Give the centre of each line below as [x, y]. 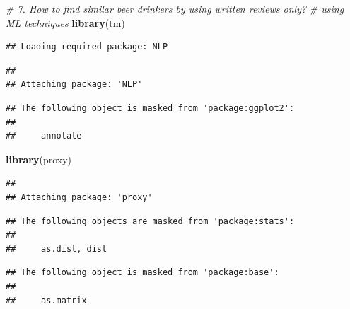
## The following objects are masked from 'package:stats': [150, 221]
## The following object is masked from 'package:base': [142, 273]
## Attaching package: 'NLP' [74, 84]
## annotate [44, 136]
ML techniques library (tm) [65, 22]
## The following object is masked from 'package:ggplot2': [150, 108]
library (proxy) [39, 159]
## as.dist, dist [57, 249]
